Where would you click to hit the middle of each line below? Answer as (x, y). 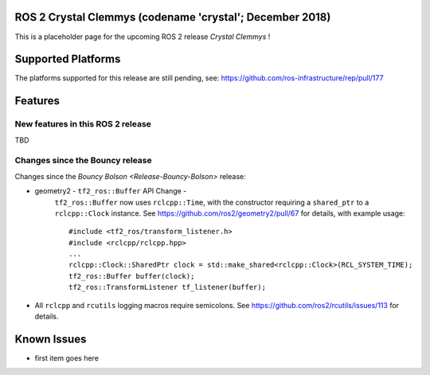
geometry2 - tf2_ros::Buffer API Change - (111, 191)
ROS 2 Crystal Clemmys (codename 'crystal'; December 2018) (173, 17)
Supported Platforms (68, 59)
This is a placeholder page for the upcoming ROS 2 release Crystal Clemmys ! (143, 37)
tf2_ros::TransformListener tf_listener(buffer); (168, 287)
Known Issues (51, 339)
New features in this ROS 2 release (83, 124)
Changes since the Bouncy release (83, 161)
